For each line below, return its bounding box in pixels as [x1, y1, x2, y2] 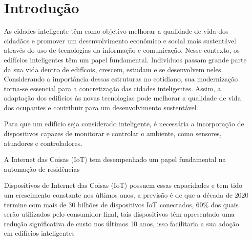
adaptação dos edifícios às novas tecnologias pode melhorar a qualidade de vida [4, 93, 241, 103]
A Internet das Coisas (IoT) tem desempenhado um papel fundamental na [4, 154, 226, 164]
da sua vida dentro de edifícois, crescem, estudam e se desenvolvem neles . [4, 64, 223, 74]
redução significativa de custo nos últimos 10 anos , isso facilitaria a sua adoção [4, 218, 239, 228]
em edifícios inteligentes [4, 228, 75, 238]
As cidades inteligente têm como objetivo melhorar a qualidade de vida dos [4, 26, 229, 36]
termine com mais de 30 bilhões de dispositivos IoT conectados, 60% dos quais [4, 199, 239, 209]
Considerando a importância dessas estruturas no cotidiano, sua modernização [4, 74, 238, 84]
